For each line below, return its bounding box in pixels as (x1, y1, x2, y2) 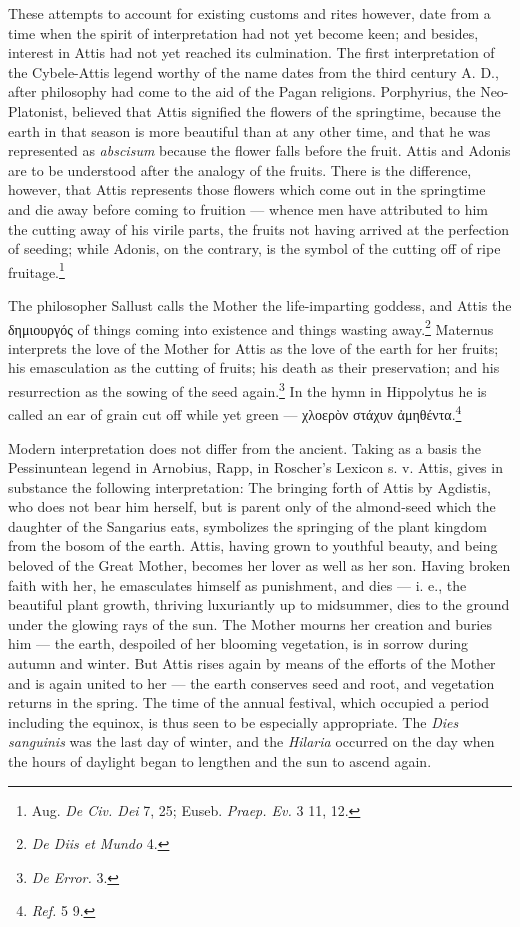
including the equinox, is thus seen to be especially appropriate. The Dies (8, 711, 459, 732)
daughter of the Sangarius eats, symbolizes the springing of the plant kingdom (8, 515, 487, 536)
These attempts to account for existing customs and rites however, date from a (8, 3, 491, 23)
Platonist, (8, 100, 68, 121)
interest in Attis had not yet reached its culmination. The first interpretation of (8, 42, 495, 63)
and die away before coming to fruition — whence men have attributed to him (8, 198, 489, 219)
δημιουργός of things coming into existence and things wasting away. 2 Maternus (8, 315, 494, 339)
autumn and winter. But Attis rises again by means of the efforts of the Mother (8, 653, 496, 674)
